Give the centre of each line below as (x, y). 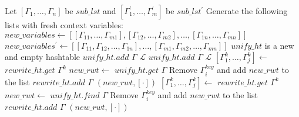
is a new (279, 45)
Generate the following (247, 11)
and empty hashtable (43, 57)
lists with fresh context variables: (64, 25)
